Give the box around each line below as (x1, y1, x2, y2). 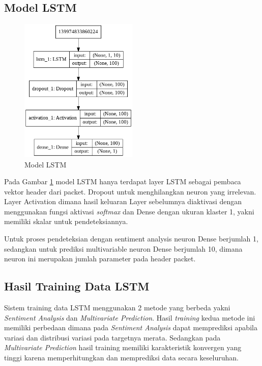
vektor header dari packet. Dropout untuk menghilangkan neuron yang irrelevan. (4, 186, 256, 197)
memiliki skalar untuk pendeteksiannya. (4, 216, 128, 227)
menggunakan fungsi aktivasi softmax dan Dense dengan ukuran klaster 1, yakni (4, 206, 254, 216)
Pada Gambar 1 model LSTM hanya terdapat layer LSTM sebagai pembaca (4, 176, 241, 187)
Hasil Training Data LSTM (4, 278, 150, 294)
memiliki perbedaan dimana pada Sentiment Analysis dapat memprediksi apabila (4, 322, 257, 333)
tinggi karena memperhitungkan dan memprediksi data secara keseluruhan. (4, 352, 239, 363)
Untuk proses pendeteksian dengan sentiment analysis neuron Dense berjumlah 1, (4, 233, 258, 244)
